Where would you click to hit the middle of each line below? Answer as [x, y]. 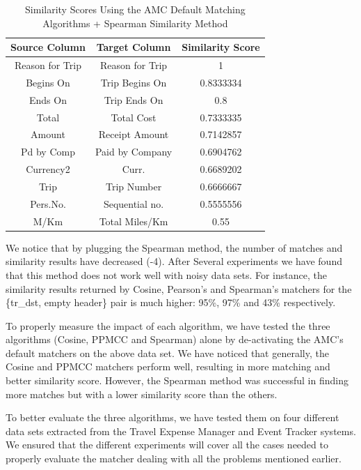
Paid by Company [134, 152]
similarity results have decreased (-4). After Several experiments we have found [174, 261]
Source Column [48, 47]
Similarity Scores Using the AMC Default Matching [135, 9]
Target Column [134, 47]
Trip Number [134, 186]
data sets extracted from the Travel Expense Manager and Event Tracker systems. [181, 431]
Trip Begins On [134, 82]
